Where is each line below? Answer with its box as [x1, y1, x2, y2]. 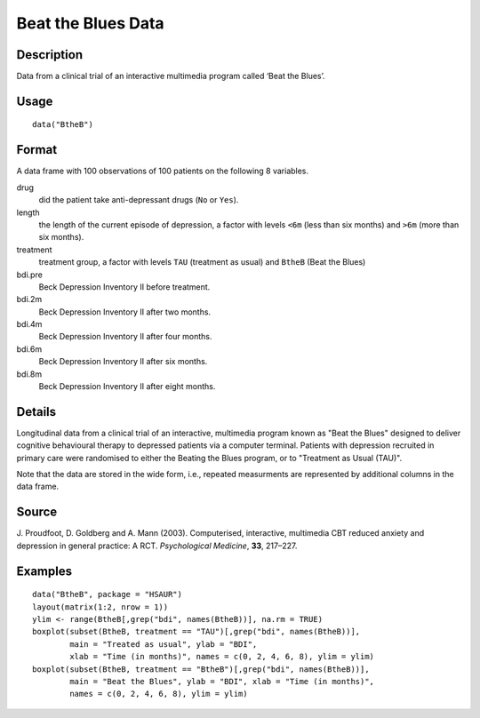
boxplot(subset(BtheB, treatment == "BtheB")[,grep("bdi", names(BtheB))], [32, 664, 370, 674]
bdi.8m [16, 369, 43, 379]
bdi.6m [16, 343, 43, 355]
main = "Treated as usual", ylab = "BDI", [69, 639, 258, 649]
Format [16, 142, 58, 157]
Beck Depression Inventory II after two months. [38, 307, 212, 317]
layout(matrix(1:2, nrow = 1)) [32, 602, 169, 612]
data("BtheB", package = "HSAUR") [32, 589, 182, 600]
